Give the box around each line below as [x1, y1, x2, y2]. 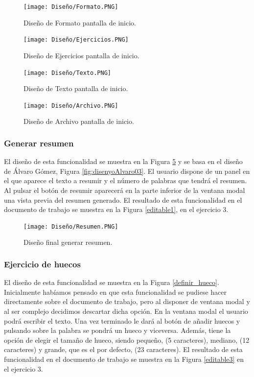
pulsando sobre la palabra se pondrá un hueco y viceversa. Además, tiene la [4, 325, 231, 335]
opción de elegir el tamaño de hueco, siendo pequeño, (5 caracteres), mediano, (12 [4, 334, 250, 345]
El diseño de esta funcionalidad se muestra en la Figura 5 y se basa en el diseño [4, 156, 243, 166]
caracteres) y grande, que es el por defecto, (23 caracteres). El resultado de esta [4, 344, 243, 354]
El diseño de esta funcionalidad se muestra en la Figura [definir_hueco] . [4, 277, 219, 287]
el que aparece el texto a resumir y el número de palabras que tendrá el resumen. [4, 175, 247, 186]
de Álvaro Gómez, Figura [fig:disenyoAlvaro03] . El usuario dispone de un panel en [4, 165, 250, 176]
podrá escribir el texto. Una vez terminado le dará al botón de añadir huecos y [4, 315, 240, 326]
